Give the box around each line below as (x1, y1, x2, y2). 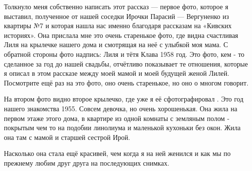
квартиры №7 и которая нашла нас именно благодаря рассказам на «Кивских (4, 20, 232, 31)
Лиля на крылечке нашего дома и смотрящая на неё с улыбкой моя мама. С (4, 39, 228, 50)
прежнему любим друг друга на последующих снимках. (4, 157, 169, 168)
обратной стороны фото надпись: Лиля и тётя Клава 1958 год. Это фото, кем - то (4, 49, 245, 59)
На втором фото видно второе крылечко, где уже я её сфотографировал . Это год (4, 94, 244, 104)
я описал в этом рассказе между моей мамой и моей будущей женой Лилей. (4, 68, 230, 78)
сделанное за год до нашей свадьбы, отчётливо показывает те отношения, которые (4, 58, 248, 68)
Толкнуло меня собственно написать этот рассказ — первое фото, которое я (4, 1, 229, 11)
